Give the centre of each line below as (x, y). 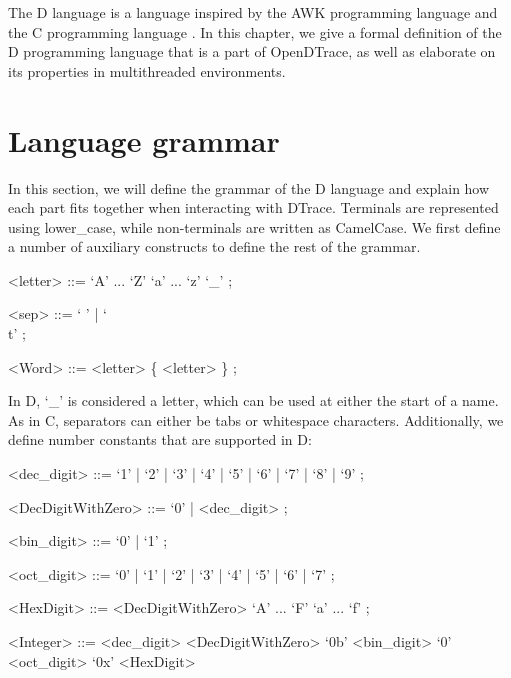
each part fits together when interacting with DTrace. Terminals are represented (253, 207)
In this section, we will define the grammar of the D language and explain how (249, 187)
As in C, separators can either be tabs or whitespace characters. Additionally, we (256, 419)
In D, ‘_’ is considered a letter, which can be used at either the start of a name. (253, 400)
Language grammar (144, 139)
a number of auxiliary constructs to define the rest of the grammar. (214, 246)
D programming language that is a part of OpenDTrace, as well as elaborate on (252, 51)
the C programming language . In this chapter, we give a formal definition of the (255, 31)
